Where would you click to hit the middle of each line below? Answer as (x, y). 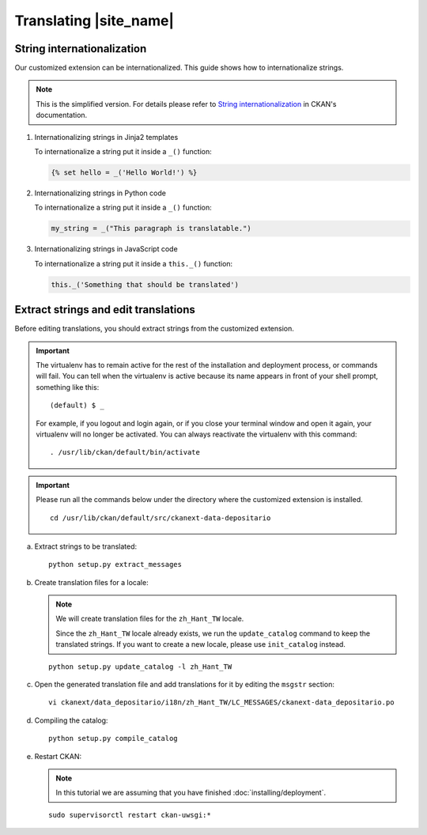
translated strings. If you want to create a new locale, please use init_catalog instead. (200, 644)
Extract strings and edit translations (105, 310)
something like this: (68, 387)
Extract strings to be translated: (86, 546)
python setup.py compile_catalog (113, 739)
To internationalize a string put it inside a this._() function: (134, 263)
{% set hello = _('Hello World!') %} (124, 173)
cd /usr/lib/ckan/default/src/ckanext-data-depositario (161, 518)
